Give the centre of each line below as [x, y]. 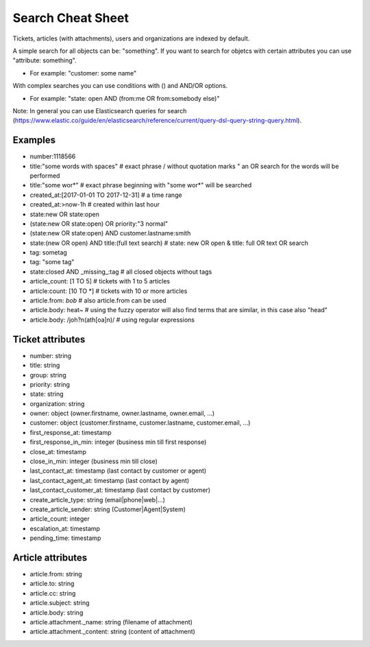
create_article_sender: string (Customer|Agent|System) [108, 509]
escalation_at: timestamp [65, 528]
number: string [51, 355]
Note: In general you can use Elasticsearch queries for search [100, 110]
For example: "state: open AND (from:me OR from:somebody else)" [125, 98]
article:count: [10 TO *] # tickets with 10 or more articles [109, 291]
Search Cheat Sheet [71, 18]
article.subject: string [60, 603]
